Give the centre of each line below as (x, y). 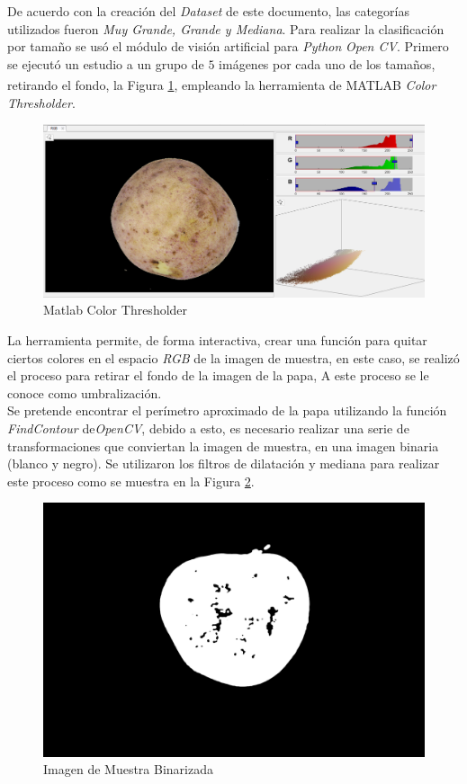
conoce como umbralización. (85, 392)
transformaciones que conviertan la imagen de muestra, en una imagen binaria (223, 445)
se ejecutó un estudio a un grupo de (106, 63)
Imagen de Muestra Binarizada (128, 769)
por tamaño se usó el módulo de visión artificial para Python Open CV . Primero (228, 46)
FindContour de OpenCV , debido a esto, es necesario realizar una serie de (208, 428)
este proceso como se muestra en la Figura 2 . (131, 481)
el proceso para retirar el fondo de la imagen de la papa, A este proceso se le (218, 375)
